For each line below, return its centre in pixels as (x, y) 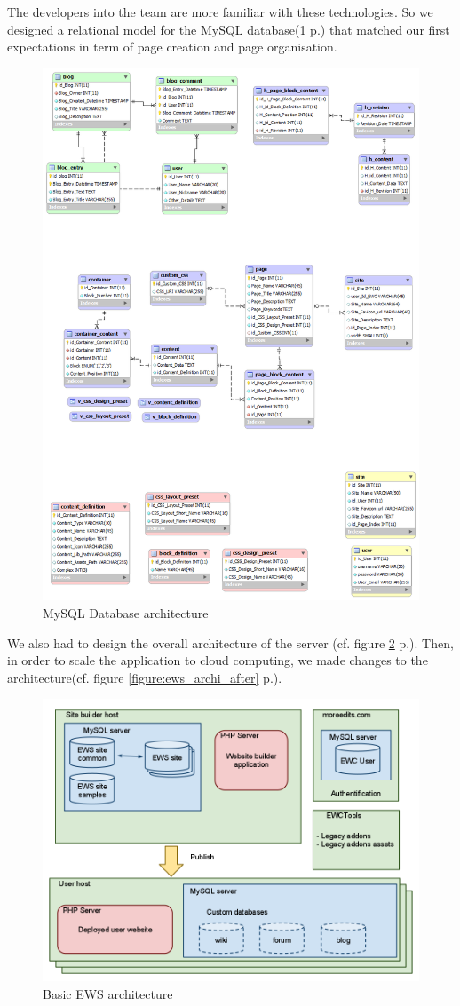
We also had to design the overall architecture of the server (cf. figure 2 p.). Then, (230, 642)
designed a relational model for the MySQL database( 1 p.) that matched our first (229, 29)
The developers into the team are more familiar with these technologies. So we (220, 12)
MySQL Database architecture (126, 613)
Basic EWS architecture (108, 994)
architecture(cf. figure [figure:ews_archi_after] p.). (145, 677)
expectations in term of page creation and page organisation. (172, 47)
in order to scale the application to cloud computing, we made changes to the (218, 660)
